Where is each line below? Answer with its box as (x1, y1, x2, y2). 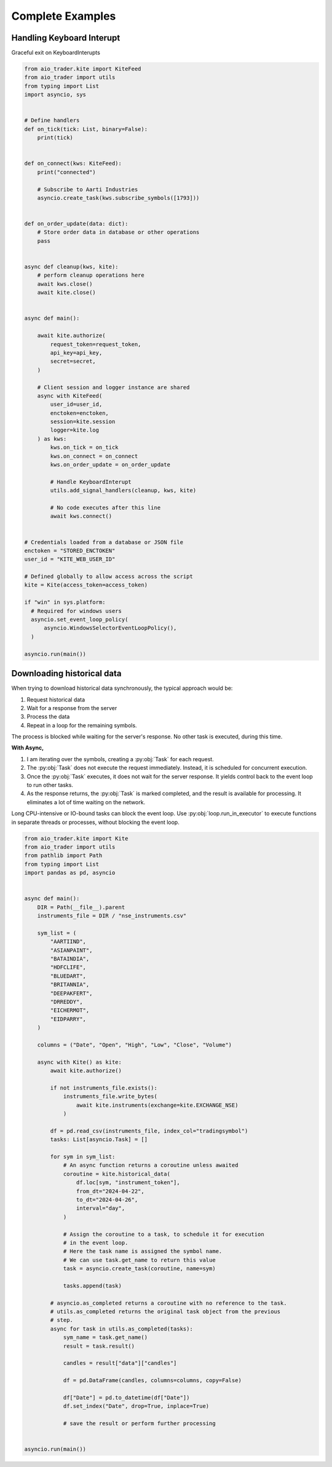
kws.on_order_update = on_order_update (50, 461, 170, 469)
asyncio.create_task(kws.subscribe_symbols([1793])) (37, 194, 200, 201)
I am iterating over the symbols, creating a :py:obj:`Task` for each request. (26, 755, 215, 762)
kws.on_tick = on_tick (50, 444, 119, 451)
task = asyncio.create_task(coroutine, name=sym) (63, 1265, 216, 1272)
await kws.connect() (50, 513, 113, 520)
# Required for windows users (31, 607, 122, 614)
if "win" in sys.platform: (24, 599, 106, 606)
